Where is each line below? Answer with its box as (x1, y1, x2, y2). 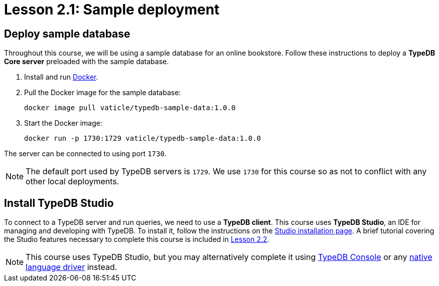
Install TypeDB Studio (4, 196, 114, 209)
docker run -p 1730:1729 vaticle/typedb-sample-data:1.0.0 (24, 134, 261, 143)
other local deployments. (26, 176, 119, 187)
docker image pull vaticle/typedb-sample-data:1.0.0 (24, 104, 236, 112)
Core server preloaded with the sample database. (4, 57, 169, 66)
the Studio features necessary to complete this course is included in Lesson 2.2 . (4, 235, 269, 244)
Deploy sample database (4, 27, 130, 40)
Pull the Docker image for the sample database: (24, 88, 181, 97)
